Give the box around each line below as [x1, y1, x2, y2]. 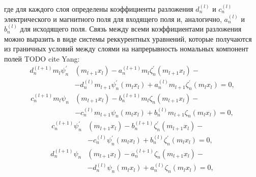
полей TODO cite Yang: [4, 53, 80, 64]
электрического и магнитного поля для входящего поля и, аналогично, [4, 13, 222, 24]
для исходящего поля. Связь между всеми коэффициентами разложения [20, 23, 242, 34]
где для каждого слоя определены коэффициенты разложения [4, 4, 193, 14]
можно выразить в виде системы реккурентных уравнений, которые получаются [4, 33, 252, 44]
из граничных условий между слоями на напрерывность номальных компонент [4, 43, 249, 54]
